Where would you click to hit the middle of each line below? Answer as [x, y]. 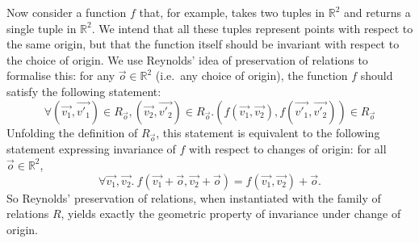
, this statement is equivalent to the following [268, 132]
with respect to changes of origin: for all [288, 149]
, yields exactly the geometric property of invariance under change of [231, 214]
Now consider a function [67, 12]
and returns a [377, 12]
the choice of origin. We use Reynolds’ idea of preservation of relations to [187, 59]
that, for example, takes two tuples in [232, 12]
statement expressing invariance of [91, 149]
